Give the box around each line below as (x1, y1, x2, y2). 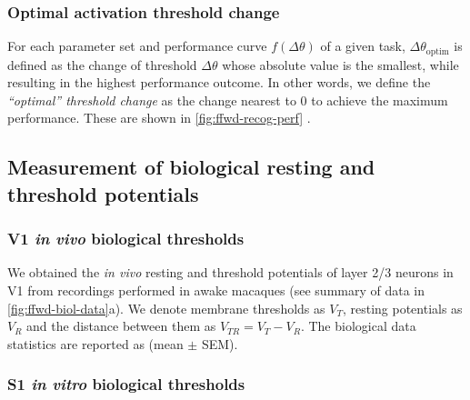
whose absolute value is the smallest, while (222, 55, 459, 74)
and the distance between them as (26, 316, 216, 335)
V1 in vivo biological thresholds (7, 227, 245, 250)
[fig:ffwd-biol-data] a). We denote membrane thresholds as (7, 298, 325, 317)
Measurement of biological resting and (7, 153, 375, 181)
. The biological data (300, 316, 416, 335)
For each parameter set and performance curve (7, 36, 267, 55)
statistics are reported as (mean (7, 334, 184, 353)
